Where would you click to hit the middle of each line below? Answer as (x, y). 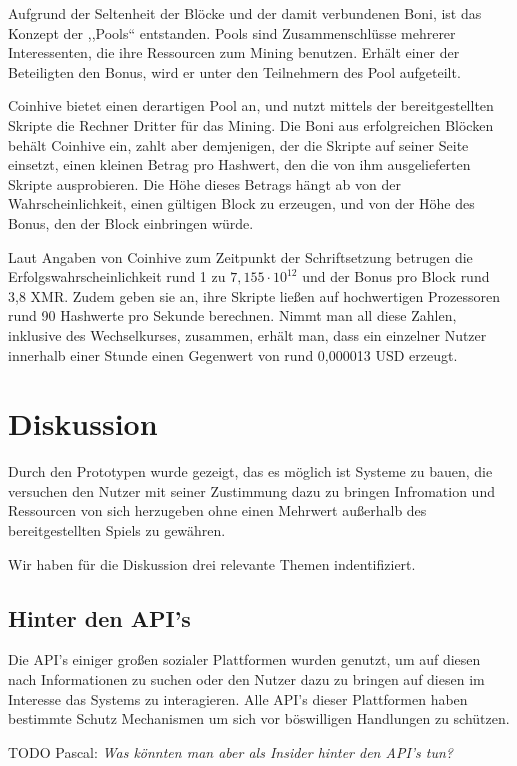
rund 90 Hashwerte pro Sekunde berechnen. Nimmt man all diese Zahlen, (232, 315)
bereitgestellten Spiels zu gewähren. (117, 530)
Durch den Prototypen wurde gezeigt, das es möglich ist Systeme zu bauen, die (250, 471)
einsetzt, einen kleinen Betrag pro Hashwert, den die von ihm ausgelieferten (239, 164)
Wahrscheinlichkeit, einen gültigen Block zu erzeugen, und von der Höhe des (241, 203)
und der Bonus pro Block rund (396, 276)
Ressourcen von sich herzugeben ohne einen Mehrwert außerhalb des (217, 510)
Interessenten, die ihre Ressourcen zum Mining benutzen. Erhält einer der (234, 52)
